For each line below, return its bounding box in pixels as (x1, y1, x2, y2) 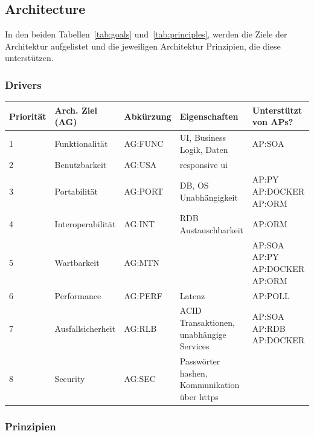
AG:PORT (124, 185, 164, 198)
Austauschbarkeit (179, 224, 243, 236)
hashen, (179, 366, 208, 379)
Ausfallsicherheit (54, 322, 116, 334)
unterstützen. (5, 51, 54, 64)
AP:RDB (252, 322, 286, 334)
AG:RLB (124, 322, 157, 334)
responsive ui (179, 158, 228, 170)
